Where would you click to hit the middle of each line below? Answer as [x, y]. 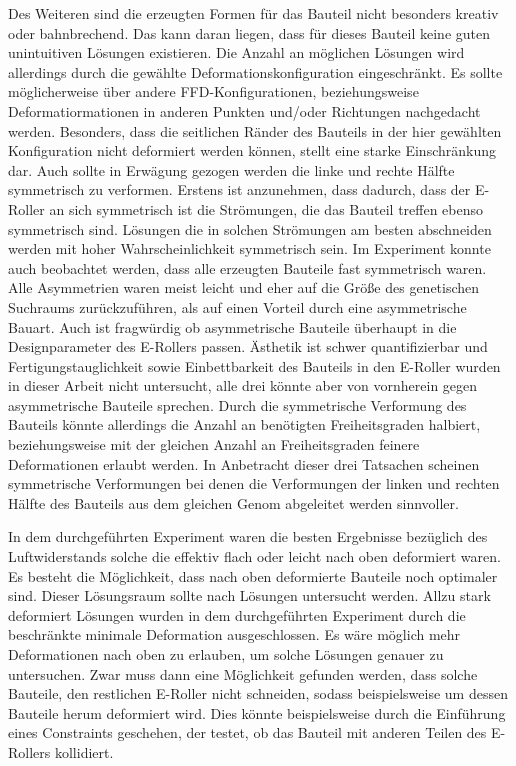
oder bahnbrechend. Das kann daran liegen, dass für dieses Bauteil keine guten [249, 32]
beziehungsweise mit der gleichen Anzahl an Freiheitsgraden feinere [214, 444]
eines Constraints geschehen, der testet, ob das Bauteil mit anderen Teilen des [247, 732]
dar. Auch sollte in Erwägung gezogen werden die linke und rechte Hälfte [231, 169]
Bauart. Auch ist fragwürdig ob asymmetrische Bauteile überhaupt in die [232, 326]
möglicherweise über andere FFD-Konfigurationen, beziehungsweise [213, 91]
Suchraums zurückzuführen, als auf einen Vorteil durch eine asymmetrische [237, 306]
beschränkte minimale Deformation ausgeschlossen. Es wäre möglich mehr [234, 634]
